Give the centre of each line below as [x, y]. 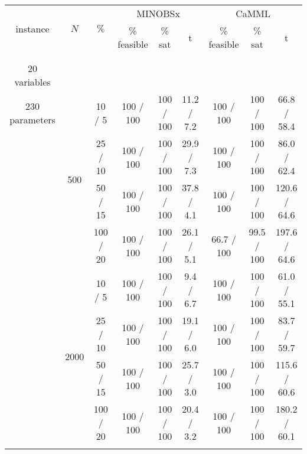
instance [32, 29]
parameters [32, 119]
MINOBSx [158, 13]
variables [32, 82]
